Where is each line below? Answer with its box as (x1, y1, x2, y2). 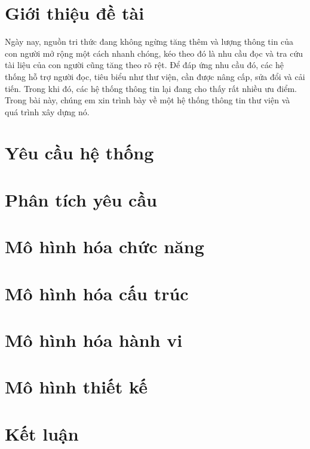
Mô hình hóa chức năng (5, 234, 204, 259)
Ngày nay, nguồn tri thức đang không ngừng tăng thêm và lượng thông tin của (5, 35, 294, 48)
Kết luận (5, 421, 79, 445)
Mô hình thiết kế (5, 374, 148, 399)
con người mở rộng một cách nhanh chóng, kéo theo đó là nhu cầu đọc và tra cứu (5, 47, 303, 59)
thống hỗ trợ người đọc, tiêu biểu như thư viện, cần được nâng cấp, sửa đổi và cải (5, 70, 305, 82)
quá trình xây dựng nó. (5, 105, 90, 118)
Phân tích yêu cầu (5, 187, 157, 211)
